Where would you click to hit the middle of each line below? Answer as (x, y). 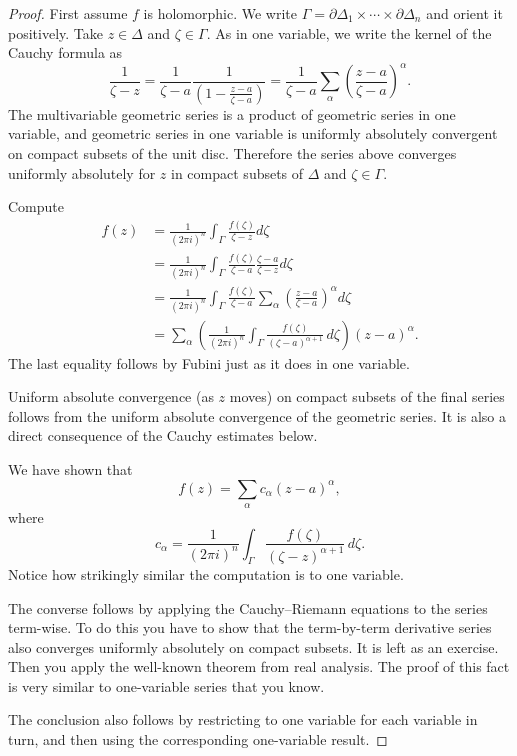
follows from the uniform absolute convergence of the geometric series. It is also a (257, 415)
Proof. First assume (68, 13)
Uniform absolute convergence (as (111, 396)
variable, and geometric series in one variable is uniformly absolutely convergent (253, 133)
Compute (36, 206)
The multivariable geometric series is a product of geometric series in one (232, 113)
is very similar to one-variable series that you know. (166, 685)
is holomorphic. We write (220, 13)
